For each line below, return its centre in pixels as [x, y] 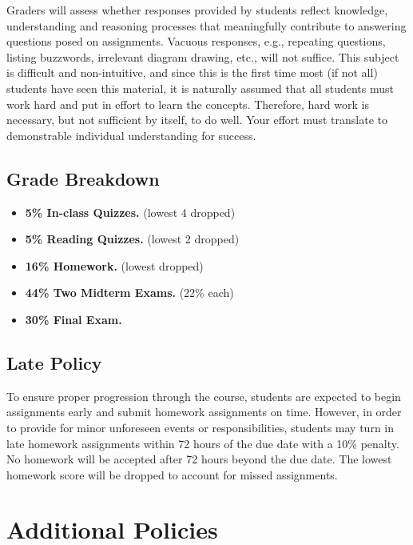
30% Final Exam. [73, 319]
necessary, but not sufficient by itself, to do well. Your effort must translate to [197, 120]
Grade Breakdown [83, 178]
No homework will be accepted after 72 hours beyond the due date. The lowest [199, 459]
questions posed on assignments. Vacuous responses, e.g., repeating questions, [196, 41]
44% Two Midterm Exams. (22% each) [129, 293]
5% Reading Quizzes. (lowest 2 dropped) [132, 239]
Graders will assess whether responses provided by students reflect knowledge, [197, 10]
